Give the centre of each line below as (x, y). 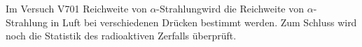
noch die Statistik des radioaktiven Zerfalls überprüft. (121, 36)
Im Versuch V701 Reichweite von (76, 8)
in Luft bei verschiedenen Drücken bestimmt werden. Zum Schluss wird (204, 22)
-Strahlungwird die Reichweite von (230, 8)
